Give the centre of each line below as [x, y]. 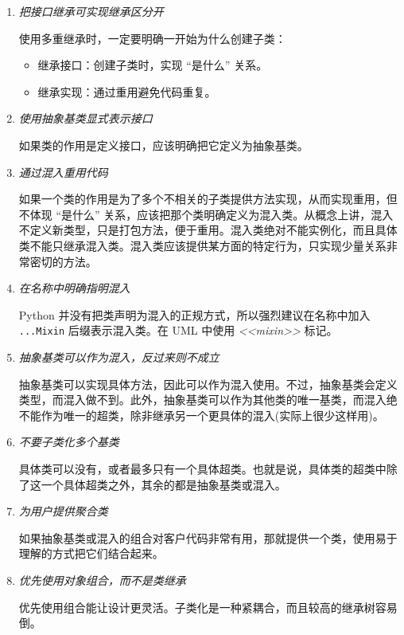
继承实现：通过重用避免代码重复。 [127, 91]
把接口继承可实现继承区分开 [91, 11]
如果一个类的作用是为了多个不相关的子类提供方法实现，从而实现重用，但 [208, 199]
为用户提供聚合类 [63, 511]
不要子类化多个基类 [69, 442]
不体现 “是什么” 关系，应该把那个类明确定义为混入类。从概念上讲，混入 [206, 214]
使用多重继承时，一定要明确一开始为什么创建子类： [152, 38]
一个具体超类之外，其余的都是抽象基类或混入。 [163, 484]
